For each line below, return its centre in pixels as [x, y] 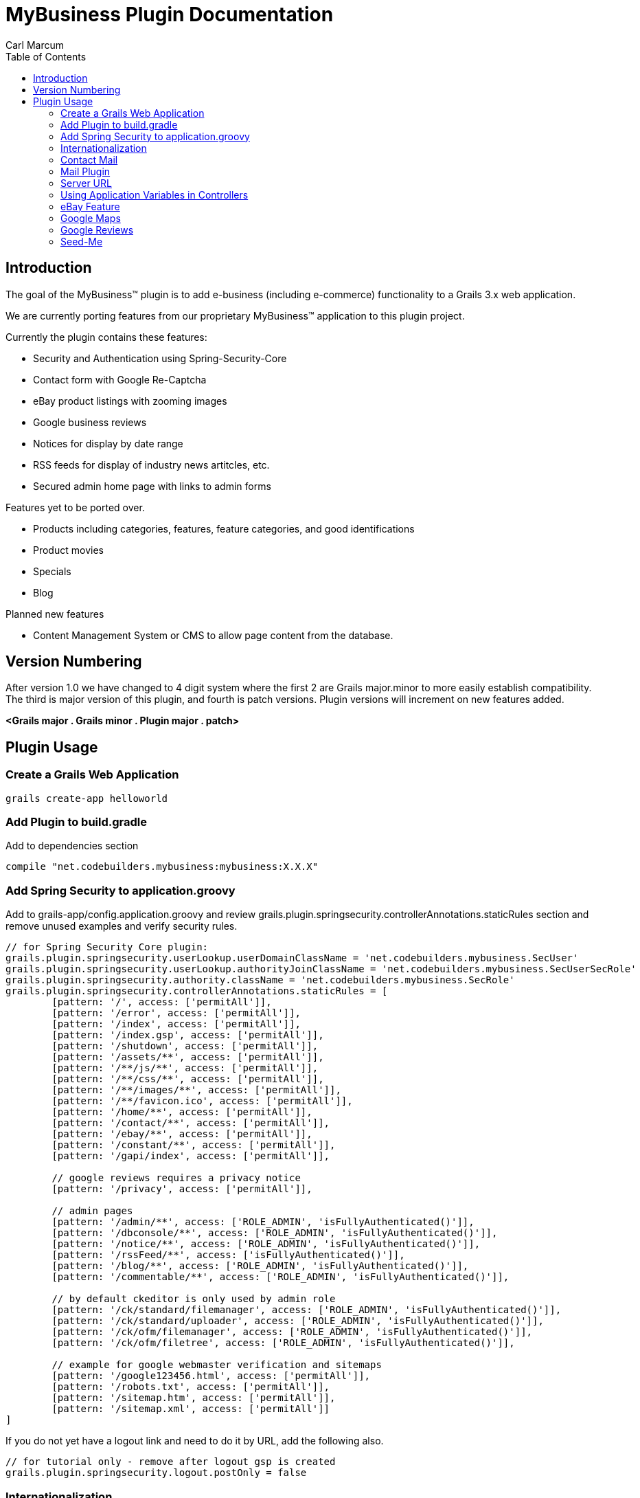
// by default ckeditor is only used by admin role [194, 1299]
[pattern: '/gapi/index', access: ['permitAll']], [191, 1156]
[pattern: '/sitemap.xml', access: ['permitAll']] [191, 1409]
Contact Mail [89, 159]
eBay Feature [90, 206]
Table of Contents [46, 56]
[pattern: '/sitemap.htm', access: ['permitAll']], [194, 1398]
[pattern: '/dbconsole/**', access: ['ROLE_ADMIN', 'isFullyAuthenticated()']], [275, 1233]
